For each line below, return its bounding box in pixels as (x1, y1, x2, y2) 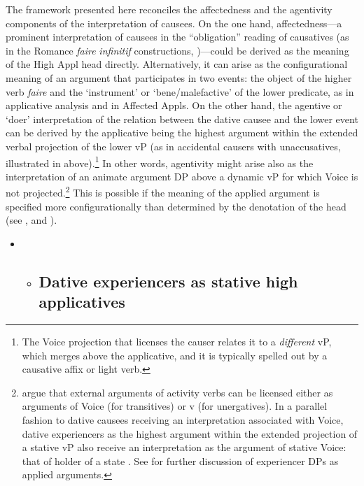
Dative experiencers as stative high (38, 270, 298, 292)
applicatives (38, 291, 125, 313)
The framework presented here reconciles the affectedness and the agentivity (6, 2, 332, 16)
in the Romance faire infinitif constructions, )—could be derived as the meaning (6, 43, 349, 57)
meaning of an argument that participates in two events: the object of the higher (6, 70, 352, 85)
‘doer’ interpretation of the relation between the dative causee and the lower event (6, 111, 358, 126)
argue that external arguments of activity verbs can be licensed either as (22, 385, 333, 399)
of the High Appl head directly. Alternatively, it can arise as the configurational (6, 57, 348, 71)
